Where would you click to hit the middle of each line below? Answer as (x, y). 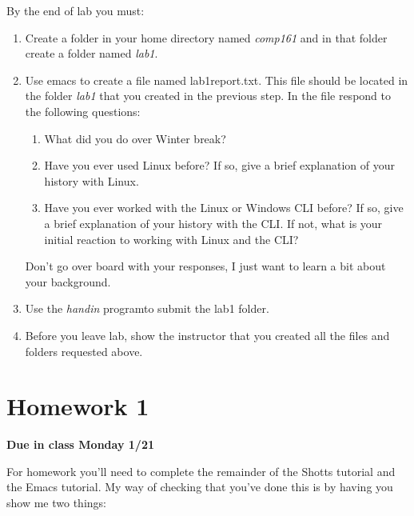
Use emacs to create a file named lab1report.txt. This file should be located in (217, 80)
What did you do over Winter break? (135, 138)
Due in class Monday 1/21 (80, 444)
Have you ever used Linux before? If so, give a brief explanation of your (219, 165)
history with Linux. (92, 180)
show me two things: (56, 502)
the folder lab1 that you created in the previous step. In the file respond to (208, 96)
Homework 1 (78, 406)
